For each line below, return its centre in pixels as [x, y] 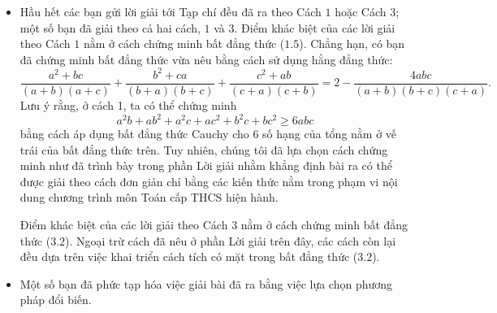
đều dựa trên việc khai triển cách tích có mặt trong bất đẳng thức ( [189, 256]
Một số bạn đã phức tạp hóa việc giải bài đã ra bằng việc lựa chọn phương [206, 283]
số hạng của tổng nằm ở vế [330, 134]
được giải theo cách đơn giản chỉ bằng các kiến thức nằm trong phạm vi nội [209, 181]
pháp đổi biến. [56, 300]
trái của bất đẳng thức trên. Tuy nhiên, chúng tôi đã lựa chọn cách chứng [204, 149]
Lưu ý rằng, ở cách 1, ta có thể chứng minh [128, 104]
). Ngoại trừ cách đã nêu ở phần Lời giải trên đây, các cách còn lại [231, 240]
